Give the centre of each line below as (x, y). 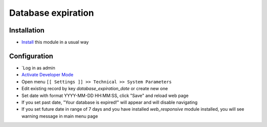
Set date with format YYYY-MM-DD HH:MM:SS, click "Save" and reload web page (105, 95)
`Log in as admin (38, 68)
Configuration (31, 56)
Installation (27, 30)
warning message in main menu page (60, 116)
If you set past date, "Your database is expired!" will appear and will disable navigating (110, 102)
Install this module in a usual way (55, 42)
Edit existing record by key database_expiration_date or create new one (95, 89)
